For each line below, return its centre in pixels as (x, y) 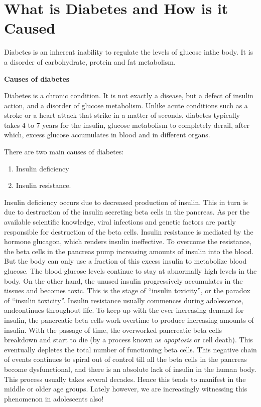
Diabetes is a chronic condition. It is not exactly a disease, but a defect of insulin (129, 95)
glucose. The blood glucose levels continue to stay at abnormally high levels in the (130, 271)
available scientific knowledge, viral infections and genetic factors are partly (120, 222)
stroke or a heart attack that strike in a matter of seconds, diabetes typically (122, 115)
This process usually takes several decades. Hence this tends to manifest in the (125, 379)
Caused (30, 28)
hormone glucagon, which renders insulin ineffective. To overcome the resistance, (128, 241)
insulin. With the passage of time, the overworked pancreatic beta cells (113, 330)
